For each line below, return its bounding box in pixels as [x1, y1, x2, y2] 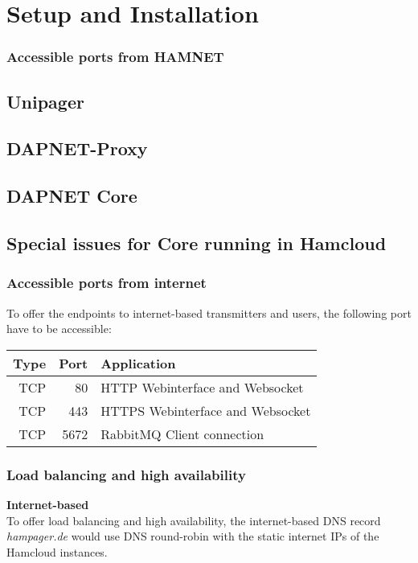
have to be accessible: [6, 320, 112, 337]
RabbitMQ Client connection [100, 424, 264, 443]
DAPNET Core [6, 183, 137, 208]
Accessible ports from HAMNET [6, 47, 224, 67]
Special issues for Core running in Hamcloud [6, 230, 387, 255]
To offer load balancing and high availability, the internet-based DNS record [6, 512, 381, 528]
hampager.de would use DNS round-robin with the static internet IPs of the [6, 528, 379, 545]
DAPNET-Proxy [6, 136, 148, 161]
